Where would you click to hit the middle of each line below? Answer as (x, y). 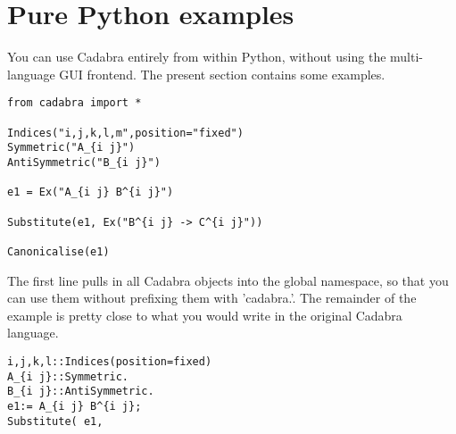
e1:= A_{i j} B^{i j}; (75, 406)
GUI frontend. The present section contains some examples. (222, 74)
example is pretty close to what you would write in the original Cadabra (205, 315)
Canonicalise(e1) (58, 251)
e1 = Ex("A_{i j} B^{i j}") (91, 192)
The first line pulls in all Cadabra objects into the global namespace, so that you (228, 280)
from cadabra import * (75, 103)
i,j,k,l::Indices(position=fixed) (110, 361)
